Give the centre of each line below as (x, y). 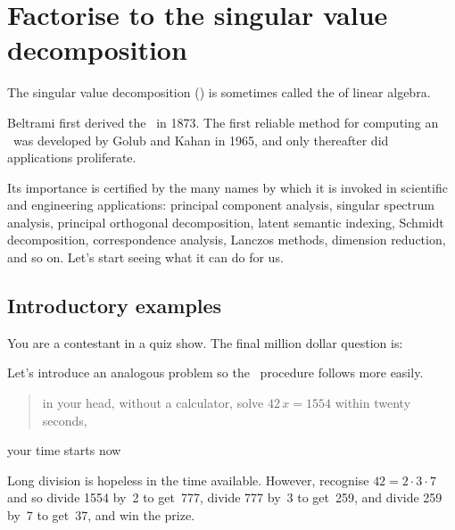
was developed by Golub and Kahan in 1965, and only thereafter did (201, 140)
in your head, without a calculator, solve (153, 403)
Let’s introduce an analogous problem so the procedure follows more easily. (215, 373)
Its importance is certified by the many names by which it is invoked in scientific (227, 187)
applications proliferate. (72, 157)
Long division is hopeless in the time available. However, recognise (188, 480)
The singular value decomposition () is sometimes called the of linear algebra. (219, 92)
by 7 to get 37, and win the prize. (101, 515)
